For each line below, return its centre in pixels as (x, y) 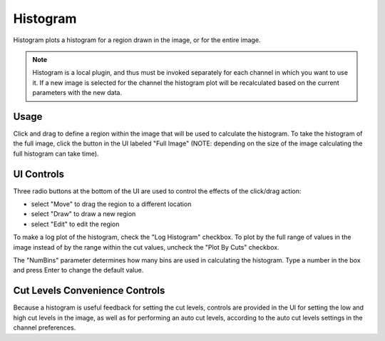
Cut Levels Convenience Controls (89, 291)
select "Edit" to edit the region (75, 224)
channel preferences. (45, 327)
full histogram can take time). (56, 153)
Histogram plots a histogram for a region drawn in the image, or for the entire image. (137, 40)
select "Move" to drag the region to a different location (111, 204)
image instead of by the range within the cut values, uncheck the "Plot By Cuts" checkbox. (146, 247)
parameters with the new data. (77, 93)
